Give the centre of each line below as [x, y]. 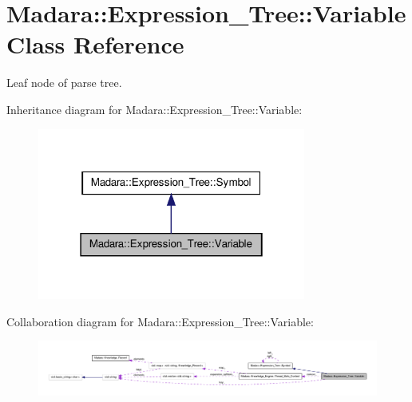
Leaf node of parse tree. [64, 83]
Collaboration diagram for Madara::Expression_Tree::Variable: [160, 321]
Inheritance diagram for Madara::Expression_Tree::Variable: [154, 109]
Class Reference [95, 44]
